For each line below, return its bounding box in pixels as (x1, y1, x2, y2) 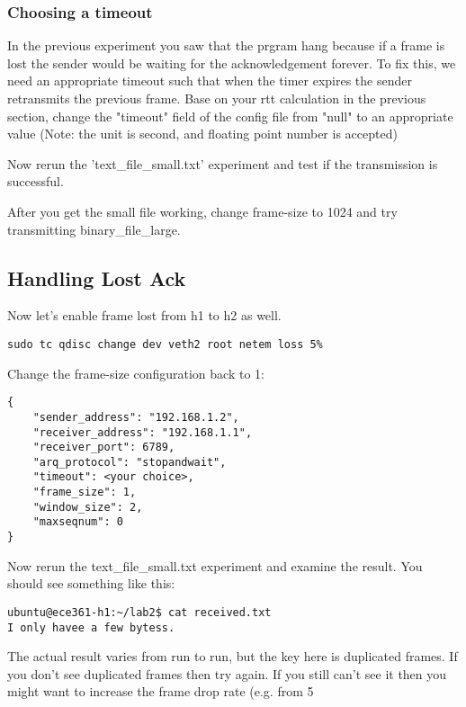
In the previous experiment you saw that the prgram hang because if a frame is (7, 36, 445, 55)
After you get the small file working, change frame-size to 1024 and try (7, 201, 398, 220)
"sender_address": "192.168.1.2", (32, 410, 239, 424)
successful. (7, 172, 64, 191)
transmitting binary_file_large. (7, 219, 181, 238)
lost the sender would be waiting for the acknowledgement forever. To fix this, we (7, 53, 456, 72)
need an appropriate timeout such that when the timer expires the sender (7, 71, 412, 90)
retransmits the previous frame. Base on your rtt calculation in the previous (7, 89, 426, 107)
